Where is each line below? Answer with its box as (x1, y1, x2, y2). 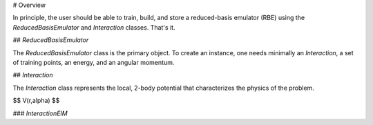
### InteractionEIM (12, 109, 68, 117)
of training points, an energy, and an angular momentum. (12, 58, 175, 66)
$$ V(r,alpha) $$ (12, 97, 60, 105)
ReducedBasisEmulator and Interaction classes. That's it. (12, 23, 175, 31)
